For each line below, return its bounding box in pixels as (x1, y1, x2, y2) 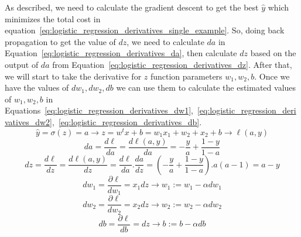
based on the (250, 47, 296, 59)
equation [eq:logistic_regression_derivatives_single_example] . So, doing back (5, 24, 285, 36)
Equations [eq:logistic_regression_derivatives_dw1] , (5, 104, 193, 116)
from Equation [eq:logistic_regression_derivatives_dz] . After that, (52, 58, 292, 70)
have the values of (5, 81, 69, 94)
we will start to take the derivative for (5, 70, 142, 82)
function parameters (150, 70, 223, 82)
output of (5, 58, 39, 70)
